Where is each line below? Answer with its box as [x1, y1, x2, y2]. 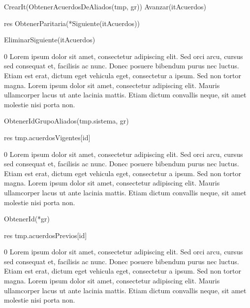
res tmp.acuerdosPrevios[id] [4, 230, 87, 240]
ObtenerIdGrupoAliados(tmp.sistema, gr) [4, 116, 129, 126]
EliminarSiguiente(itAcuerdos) [4, 34, 95, 45]
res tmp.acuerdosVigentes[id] [4, 132, 91, 142]
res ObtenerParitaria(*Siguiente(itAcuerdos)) [4, 18, 140, 28]
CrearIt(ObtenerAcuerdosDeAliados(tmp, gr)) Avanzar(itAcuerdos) [4, 1, 206, 11]
